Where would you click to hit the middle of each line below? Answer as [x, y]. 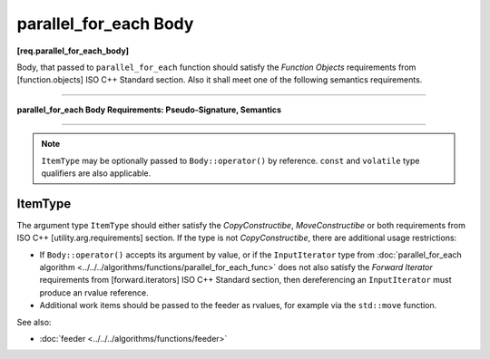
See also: [34, 322]
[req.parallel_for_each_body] [73, 51]
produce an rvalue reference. [94, 292]
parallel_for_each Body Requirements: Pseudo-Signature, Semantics [149, 110]
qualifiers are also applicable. [96, 173]
